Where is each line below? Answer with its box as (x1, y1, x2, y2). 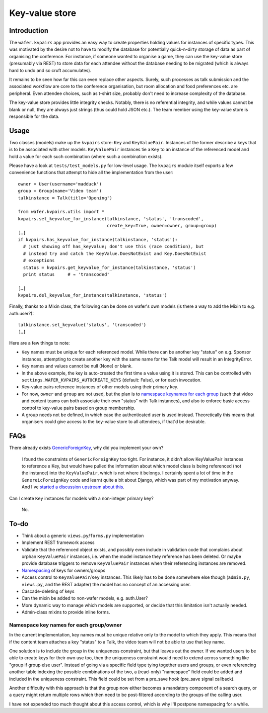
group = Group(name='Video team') (18, 188, 102, 194)
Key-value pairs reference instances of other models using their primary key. (21, 384, 179, 390)
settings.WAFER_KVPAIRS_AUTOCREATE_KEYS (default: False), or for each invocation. (21, 377, 202, 383)
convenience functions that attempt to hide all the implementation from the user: (9, 170, 174, 176)
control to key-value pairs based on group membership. (21, 405, 136, 411)
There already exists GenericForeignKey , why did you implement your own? (9, 445, 164, 451)
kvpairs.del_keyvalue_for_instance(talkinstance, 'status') (18, 292, 167, 298)
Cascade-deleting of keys (21, 588, 74, 594)
